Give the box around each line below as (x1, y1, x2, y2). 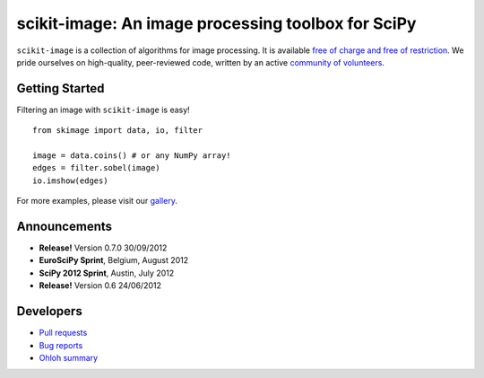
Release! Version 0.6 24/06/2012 (39, 280, 161, 291)
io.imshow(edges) (32, 175, 108, 186)
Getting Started (16, 81, 105, 96)
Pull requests (39, 328, 88, 338)
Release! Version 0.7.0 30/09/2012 (39, 242, 168, 253)
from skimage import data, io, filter (32, 126, 203, 136)
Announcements (16, 219, 112, 233)
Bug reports (39, 339, 83, 350)
